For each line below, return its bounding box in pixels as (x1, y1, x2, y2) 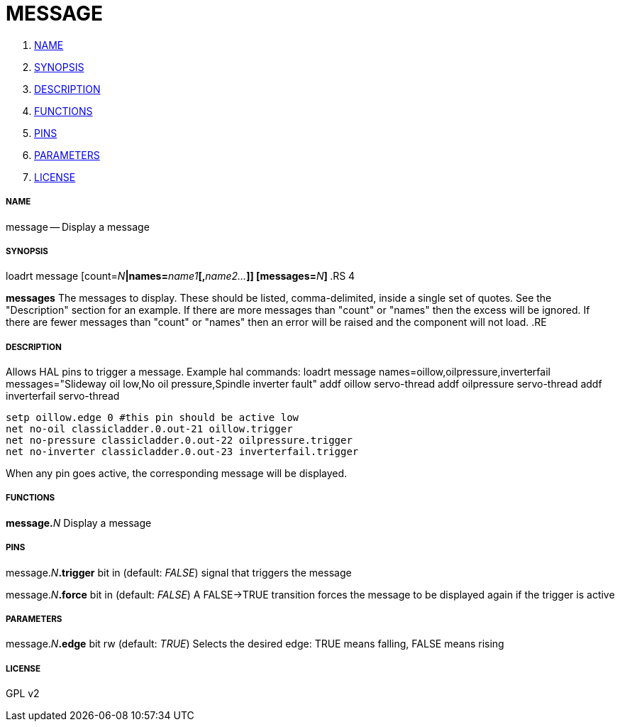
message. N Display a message (6, 516, 152, 529)
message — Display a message (6, 220, 150, 233)
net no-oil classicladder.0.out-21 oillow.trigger (6, 423, 293, 435)
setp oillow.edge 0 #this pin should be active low (6, 412, 299, 424)
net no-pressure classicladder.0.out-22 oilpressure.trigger (6, 434, 353, 447)
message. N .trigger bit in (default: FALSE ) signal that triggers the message (6, 566, 352, 579)
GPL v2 (6, 687, 40, 700)
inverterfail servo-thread (6, 390, 120, 403)
